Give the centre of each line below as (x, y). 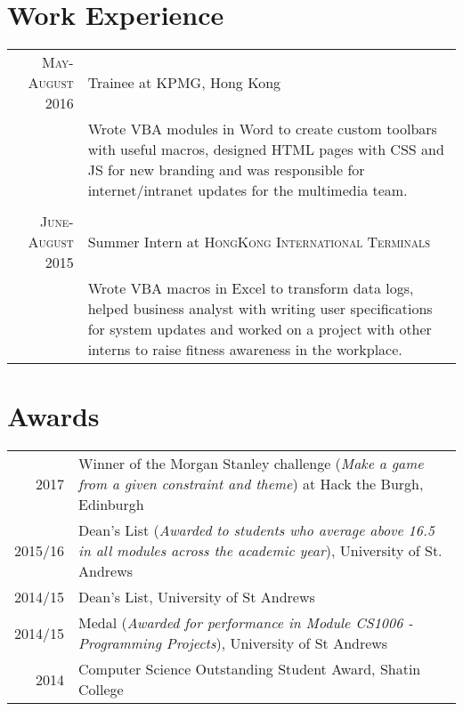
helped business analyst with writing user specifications (260, 309)
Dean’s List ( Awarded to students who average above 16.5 (257, 530)
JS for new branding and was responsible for (226, 170)
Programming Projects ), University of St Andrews (233, 643)
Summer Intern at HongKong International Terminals (259, 242)
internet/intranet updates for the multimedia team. (248, 190)
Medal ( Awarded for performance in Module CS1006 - (246, 623)
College (101, 690)
